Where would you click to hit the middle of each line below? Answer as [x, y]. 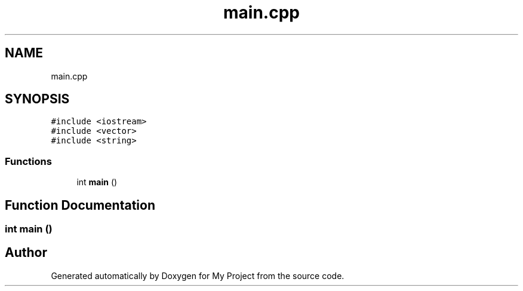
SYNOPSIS [37, 99]
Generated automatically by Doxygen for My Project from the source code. [198, 275]
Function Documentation [80, 205]
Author [26, 253]
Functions [28, 161]
